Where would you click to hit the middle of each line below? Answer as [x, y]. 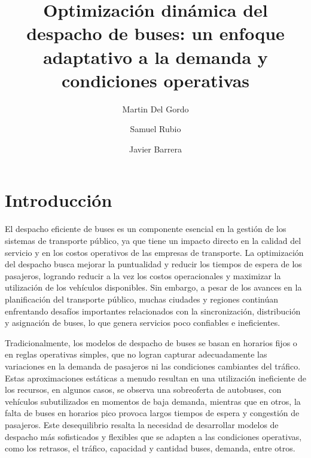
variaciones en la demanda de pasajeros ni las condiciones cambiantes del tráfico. [153, 366]
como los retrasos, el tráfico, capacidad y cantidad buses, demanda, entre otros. [150, 448]
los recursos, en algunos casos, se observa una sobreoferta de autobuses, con [143, 390]
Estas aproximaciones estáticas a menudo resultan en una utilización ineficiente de [155, 378]
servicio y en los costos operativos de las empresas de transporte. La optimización [154, 252]
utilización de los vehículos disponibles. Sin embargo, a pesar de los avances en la [153, 287]
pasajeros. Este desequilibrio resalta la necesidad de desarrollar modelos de [142, 424]
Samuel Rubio [155, 129]
